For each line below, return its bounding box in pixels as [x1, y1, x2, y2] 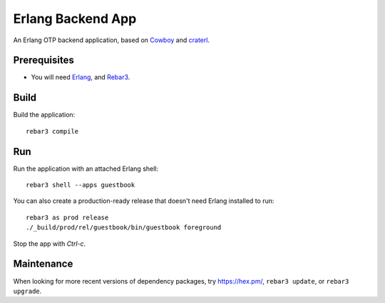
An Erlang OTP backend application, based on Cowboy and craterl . [13, 36, 210, 44]
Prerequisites [13, 54, 74, 66]
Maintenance [13, 258, 73, 270]
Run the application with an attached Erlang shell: [13, 164, 159, 173]
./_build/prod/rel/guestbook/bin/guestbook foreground [26, 224, 222, 232]
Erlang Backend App [13, 11, 137, 26]
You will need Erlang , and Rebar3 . [31, 73, 130, 81]
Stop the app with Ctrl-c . [13, 239, 86, 248]
